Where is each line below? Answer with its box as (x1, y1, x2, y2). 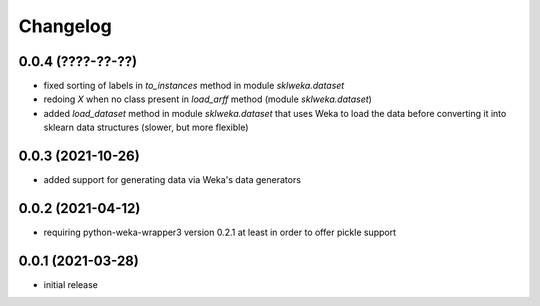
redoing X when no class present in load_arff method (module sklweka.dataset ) (43, 93, 372, 105)
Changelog (18, 15, 112, 37)
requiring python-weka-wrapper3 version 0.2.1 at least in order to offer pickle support (43, 226, 397, 239)
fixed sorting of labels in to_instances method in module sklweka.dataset (43, 80, 345, 92)
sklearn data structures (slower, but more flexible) (43, 121, 249, 134)
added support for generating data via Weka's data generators (43, 174, 302, 186)
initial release (43, 278, 99, 290)
